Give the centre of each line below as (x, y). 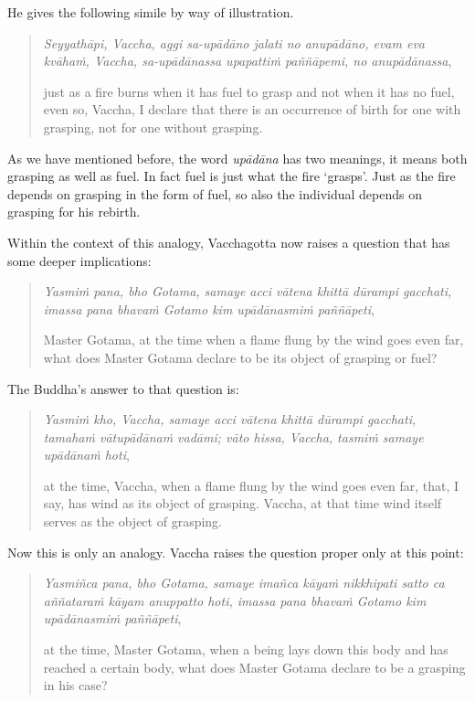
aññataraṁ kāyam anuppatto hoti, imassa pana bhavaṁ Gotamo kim (235, 600)
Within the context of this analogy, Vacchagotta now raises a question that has (229, 242)
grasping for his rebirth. (74, 212)
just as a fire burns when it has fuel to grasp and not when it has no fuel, (249, 91)
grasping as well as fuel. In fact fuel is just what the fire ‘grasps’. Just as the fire (232, 176)
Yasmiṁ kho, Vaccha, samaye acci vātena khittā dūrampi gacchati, (230, 419)
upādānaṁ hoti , (86, 455)
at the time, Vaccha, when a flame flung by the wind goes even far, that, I (251, 485)
